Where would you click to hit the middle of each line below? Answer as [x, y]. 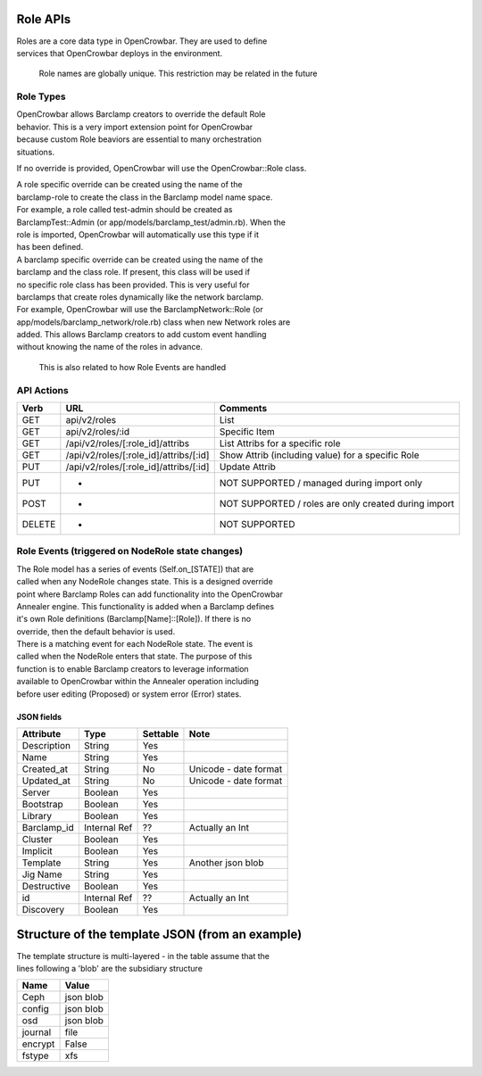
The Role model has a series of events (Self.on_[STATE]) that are [135, 569]
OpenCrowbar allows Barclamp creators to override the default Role [141, 114]
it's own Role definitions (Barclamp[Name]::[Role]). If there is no [134, 619]
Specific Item [247, 431]
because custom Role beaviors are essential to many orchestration [139, 139]
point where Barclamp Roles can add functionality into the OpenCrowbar [150, 594]
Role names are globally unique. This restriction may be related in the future [178, 74]
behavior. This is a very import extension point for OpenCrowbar [135, 127]
